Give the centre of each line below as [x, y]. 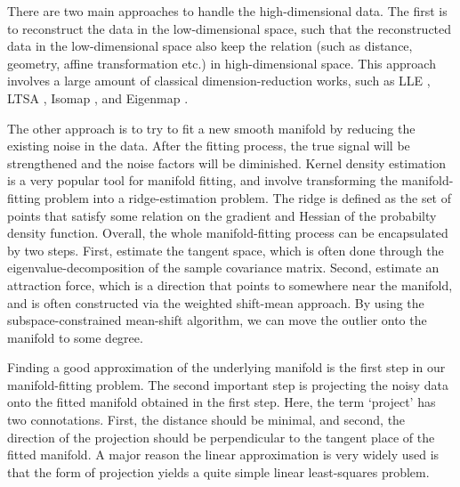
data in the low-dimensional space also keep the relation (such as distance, [210, 46]
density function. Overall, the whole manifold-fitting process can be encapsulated [228, 233]
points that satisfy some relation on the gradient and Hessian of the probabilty [222, 215]
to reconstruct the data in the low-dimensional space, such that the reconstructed [230, 28]
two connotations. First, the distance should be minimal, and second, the [206, 420]
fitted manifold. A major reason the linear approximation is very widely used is [223, 455]
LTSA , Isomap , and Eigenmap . [98, 97]
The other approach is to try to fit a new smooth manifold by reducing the [211, 128]
